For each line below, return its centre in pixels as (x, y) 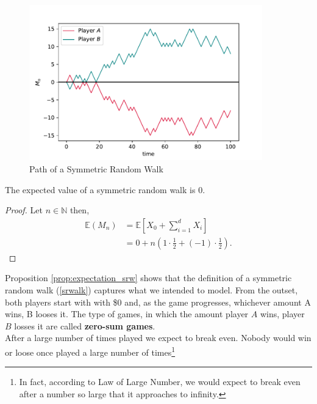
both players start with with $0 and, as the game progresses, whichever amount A (158, 302)
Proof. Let (24, 210)
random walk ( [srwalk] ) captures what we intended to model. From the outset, (151, 290)
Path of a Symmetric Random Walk (96, 168)
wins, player (282, 314)
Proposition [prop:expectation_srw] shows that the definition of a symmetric (148, 278)
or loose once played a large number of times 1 (90, 351)
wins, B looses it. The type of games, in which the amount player (127, 314)
